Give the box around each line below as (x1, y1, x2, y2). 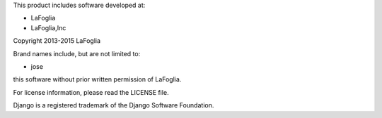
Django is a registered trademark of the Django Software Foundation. (13, 101, 214, 110)
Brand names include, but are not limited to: (13, 49, 141, 58)
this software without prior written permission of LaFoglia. (13, 75, 182, 84)
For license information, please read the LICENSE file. (13, 88, 169, 96)
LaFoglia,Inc (30, 23, 66, 32)
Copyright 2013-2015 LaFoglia (13, 37, 101, 45)
